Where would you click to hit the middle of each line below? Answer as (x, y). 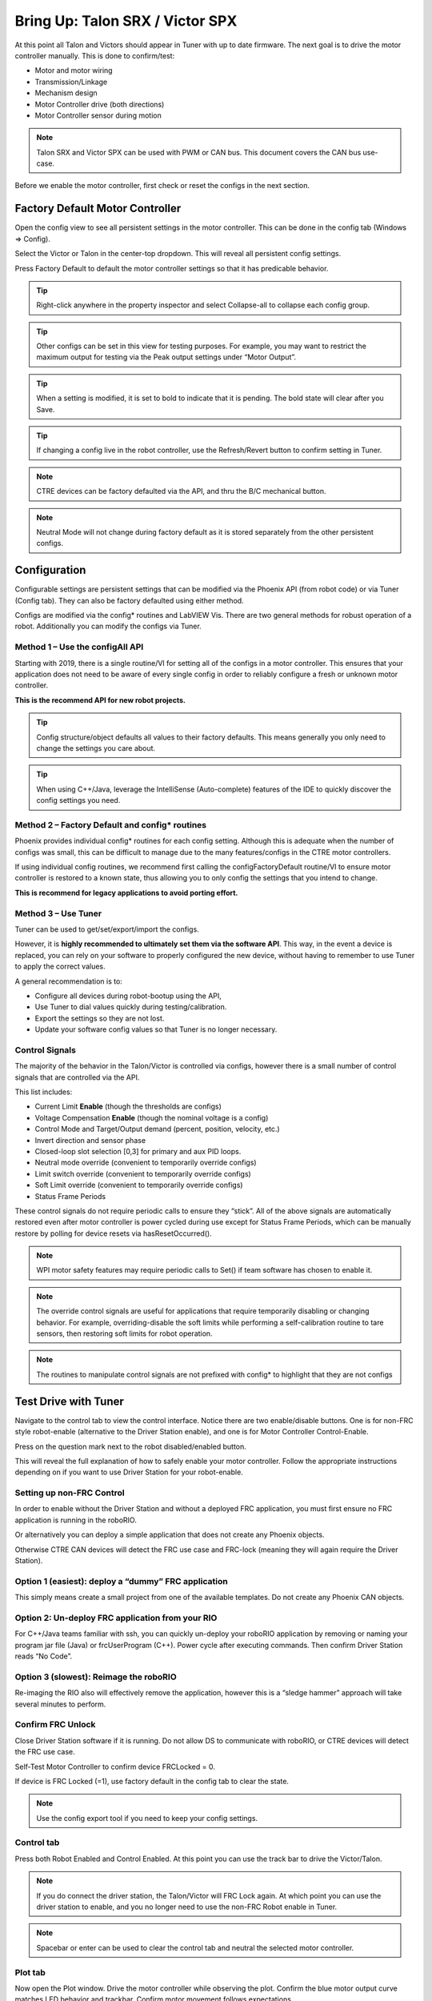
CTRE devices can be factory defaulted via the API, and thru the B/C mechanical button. (181, 491)
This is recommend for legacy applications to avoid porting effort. (126, 892)
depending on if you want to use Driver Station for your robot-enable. (129, 1472)
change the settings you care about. (96, 748)
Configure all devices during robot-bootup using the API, (128, 996)
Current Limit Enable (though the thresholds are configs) (128, 1107)
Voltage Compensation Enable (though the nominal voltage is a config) (152, 1117)
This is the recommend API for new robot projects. (100, 700)
